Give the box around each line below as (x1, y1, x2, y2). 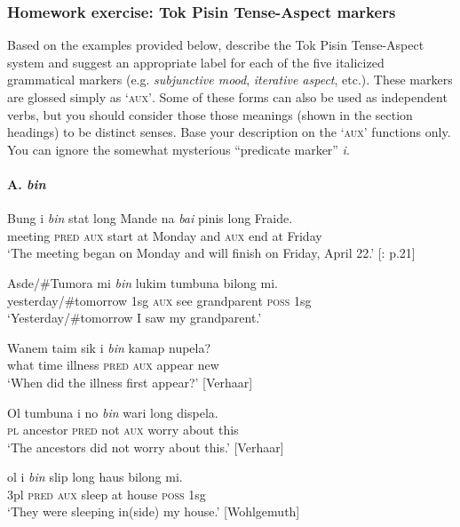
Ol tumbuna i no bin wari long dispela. (7, 403, 218, 421)
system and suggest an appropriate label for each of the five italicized (7, 52, 385, 71)
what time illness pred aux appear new (7, 355, 219, 374)
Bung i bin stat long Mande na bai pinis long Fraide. (7, 209, 293, 228)
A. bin (7, 174, 46, 193)
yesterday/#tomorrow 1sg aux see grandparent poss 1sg (7, 291, 312, 309)
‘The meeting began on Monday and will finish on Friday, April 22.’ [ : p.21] (7, 244, 416, 262)
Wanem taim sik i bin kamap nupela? (7, 338, 211, 356)
